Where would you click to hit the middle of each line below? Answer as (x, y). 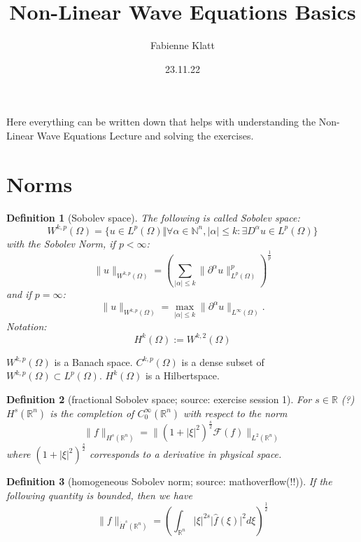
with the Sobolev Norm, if (61, 243)
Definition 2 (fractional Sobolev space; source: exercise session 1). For (159, 399)
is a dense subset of (223, 361)
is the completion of (92, 413)
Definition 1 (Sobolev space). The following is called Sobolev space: (153, 217)
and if (19, 294)
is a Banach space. (93, 361)
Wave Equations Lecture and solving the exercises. (145, 135)
